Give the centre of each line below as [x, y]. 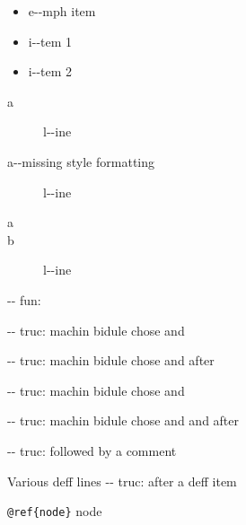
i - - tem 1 [50, 41]
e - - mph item [62, 11]
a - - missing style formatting [81, 161]
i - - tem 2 [50, 71]
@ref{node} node [55, 511]
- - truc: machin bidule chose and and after [123, 420]
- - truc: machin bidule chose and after [111, 360]
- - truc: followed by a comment [92, 450]
